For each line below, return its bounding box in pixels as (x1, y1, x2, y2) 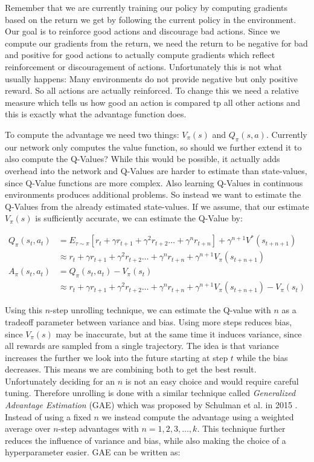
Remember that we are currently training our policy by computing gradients (5, 1, 288, 13)
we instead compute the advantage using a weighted (101, 410, 294, 423)
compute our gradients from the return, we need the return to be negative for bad (5, 36, 308, 49)
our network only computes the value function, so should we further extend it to (5, 140, 302, 153)
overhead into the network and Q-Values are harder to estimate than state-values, (5, 164, 307, 177)
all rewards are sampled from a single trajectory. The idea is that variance (5, 339, 279, 352)
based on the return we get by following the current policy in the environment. (5, 13, 296, 25)
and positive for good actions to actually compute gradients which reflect (5, 48, 275, 61)
